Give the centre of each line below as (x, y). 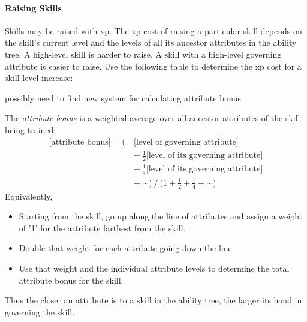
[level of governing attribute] (186, 142)
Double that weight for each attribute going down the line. (127, 248)
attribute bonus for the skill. (71, 280)
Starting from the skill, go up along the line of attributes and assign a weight (160, 216)
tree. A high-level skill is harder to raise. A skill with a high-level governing (143, 54)
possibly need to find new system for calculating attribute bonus (123, 97)
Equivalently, (29, 196)
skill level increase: (39, 78)
